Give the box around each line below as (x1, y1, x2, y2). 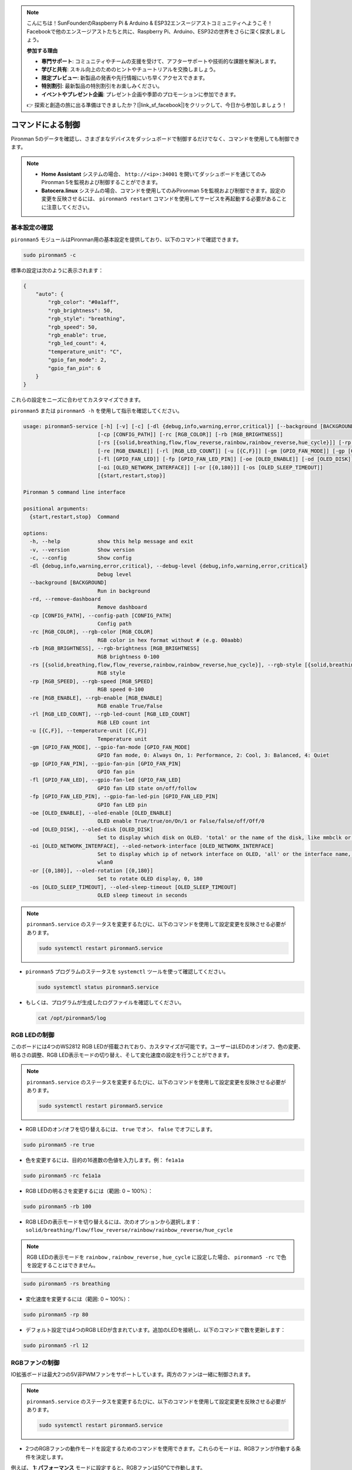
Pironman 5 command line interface (23, 489, 126, 495)
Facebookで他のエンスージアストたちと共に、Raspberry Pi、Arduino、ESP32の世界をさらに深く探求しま (26, 28, 281, 35)
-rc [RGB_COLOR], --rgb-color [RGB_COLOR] (29, 629, 154, 635)
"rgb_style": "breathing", (48, 315, 126, 322)
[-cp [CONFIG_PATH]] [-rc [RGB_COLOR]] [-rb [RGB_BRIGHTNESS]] (97, 431, 283, 438)
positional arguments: (23, 505, 89, 512)
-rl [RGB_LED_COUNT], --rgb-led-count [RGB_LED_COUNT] (29, 711, 191, 717)
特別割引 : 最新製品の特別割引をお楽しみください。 (41, 82, 163, 89)
